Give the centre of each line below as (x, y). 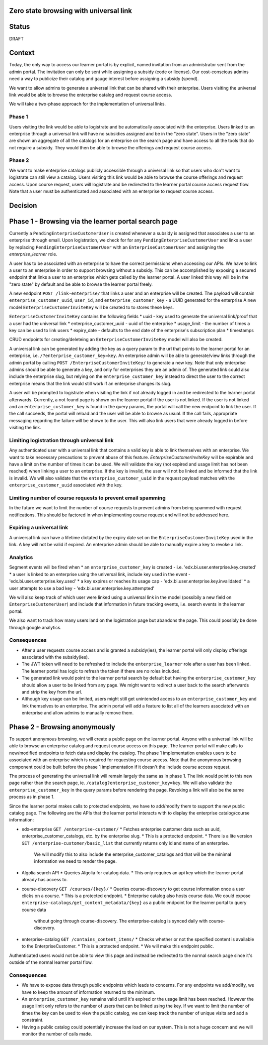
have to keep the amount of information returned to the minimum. (89, 992)
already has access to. (45, 880)
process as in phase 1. (32, 797)
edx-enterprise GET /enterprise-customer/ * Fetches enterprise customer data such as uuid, (121, 829)
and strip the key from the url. (52, 692)
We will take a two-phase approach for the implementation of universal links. (88, 104)
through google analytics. (35, 627)
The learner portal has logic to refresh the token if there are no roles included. (101, 671)
